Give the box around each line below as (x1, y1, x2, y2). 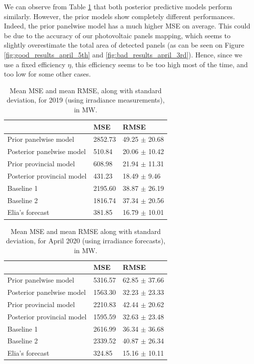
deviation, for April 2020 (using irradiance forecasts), (6, 235, 166, 246)
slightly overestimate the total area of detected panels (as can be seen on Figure (4, 40, 244, 50)
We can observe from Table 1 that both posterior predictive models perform (4, 1, 232, 11)
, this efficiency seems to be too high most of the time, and (71, 59, 248, 69)
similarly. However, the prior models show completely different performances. (4, 11, 235, 21)
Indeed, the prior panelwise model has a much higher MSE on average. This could (4, 21, 251, 31)
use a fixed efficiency (4, 59, 66, 69)
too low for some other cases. (4, 69, 91, 79)
